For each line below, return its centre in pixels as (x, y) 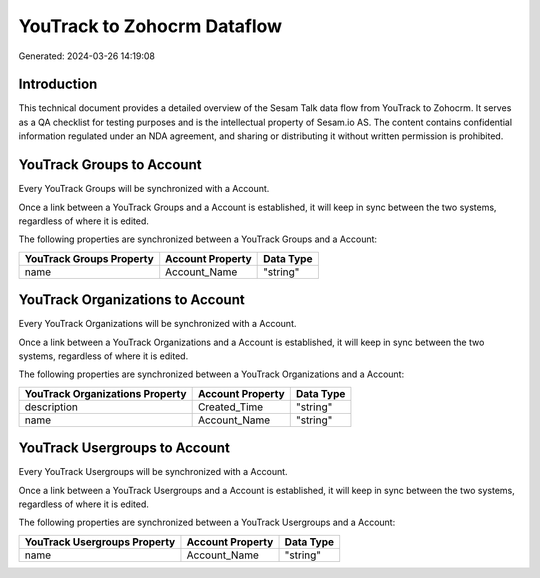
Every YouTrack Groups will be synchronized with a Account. (144, 189)
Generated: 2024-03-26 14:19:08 (86, 56)
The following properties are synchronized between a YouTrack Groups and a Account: (198, 239)
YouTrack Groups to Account (110, 165)
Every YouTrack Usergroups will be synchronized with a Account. (153, 472)
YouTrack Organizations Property (105, 393)
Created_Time (230, 407)
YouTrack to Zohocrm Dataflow (150, 26)
